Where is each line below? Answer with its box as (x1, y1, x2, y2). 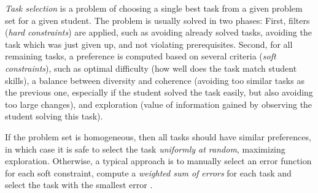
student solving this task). (5, 110, 103, 123)
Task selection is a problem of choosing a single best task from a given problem (5, 2, 303, 14)
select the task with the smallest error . (5, 178, 153, 191)
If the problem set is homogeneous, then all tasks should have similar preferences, (5, 130, 311, 143)
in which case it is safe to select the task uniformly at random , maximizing (5, 142, 285, 155)
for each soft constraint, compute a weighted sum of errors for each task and (5, 166, 292, 179)
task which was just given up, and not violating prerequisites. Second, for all (5, 37, 293, 50)
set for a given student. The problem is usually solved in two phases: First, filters (5, 13, 310, 26)
